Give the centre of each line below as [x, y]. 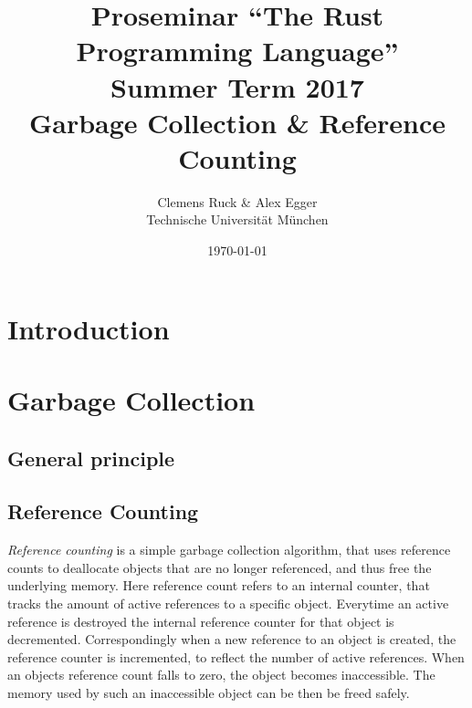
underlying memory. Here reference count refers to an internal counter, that [219, 585]
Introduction [89, 328]
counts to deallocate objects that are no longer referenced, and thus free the [220, 567]
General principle [91, 458]
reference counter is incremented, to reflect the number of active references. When [236, 656]
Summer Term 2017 [237, 86]
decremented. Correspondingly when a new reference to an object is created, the [232, 639]
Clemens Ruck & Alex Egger [237, 201]
